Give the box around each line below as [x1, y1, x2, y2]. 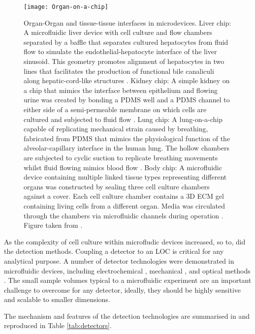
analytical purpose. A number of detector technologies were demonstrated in [4, 255, 234, 266]
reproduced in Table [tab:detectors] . [4, 320, 112, 331]
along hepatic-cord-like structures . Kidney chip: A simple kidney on [24, 75, 230, 86]
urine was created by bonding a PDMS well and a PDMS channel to [24, 94, 230, 105]
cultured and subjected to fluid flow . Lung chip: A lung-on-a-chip [24, 114, 223, 124]
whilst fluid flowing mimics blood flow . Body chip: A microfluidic [24, 162, 222, 172]
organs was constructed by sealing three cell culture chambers [24, 181, 210, 191]
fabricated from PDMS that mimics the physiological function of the [24, 133, 230, 143]
